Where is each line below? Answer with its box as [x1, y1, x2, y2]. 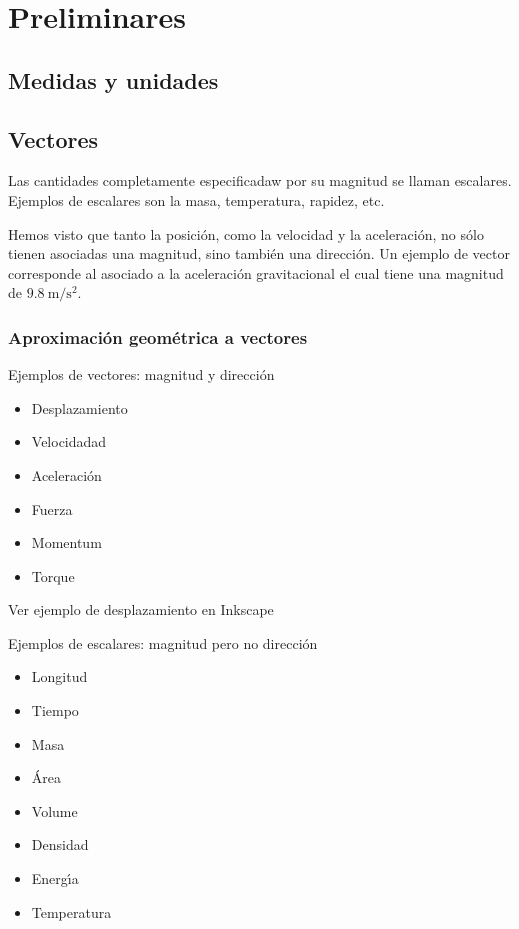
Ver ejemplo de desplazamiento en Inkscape [8, 599, 274, 620]
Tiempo [31, 700, 79, 721]
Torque [31, 565, 75, 586]
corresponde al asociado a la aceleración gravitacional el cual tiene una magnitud [8, 262, 504, 283]
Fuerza [31, 498, 73, 519]
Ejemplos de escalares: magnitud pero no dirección [8, 632, 318, 653]
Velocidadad [31, 431, 107, 452]
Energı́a [31, 868, 79, 889]
